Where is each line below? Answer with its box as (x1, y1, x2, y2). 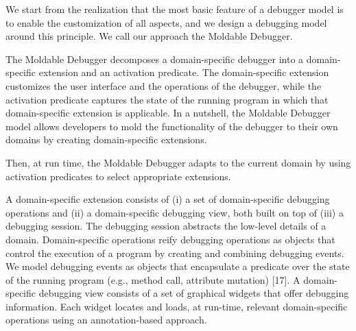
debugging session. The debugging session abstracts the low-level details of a (5, 219, 327, 233)
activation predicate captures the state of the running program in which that (5, 92, 329, 106)
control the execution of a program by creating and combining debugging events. (5, 245, 344, 260)
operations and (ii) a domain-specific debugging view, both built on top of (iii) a (5, 205, 344, 219)
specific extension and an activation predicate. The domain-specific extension (5, 65, 329, 79)
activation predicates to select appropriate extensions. (5, 169, 231, 183)
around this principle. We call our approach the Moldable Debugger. (5, 29, 293, 43)
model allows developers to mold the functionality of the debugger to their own (5, 119, 338, 133)
